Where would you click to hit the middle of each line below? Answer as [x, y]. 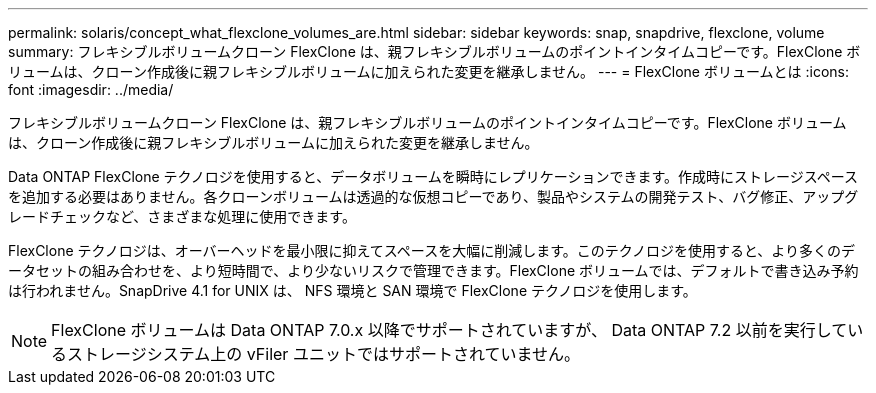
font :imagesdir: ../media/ [91, 89]
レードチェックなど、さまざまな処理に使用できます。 [182, 216]
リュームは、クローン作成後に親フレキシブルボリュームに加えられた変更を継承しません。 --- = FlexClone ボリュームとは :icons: [428, 71]
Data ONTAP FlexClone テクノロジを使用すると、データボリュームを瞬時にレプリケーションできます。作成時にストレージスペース [433, 176]
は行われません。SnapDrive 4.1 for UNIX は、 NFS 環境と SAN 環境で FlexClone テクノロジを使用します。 [352, 290]
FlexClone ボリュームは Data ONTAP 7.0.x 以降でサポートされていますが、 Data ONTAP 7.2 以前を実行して [449, 330]
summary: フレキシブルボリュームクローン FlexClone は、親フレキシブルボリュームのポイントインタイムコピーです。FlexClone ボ [434, 51]
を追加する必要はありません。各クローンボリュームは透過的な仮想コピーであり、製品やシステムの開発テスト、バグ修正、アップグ [433, 196]
